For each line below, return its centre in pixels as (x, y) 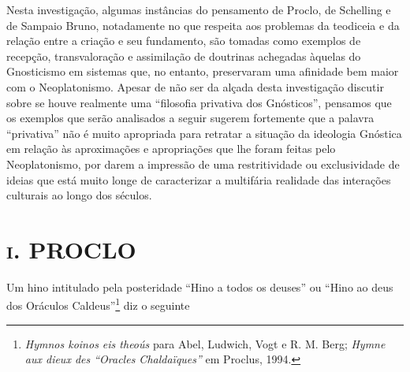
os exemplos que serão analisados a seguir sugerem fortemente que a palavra (190, 118)
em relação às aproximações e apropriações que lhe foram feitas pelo (171, 149)
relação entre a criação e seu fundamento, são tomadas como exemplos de (184, 41)
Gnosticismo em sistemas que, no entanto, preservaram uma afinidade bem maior (203, 71)
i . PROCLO (71, 249)
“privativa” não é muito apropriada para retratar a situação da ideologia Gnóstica (204, 133)
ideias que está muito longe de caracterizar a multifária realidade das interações (199, 179)
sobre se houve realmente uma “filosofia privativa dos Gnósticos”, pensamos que (199, 102)
